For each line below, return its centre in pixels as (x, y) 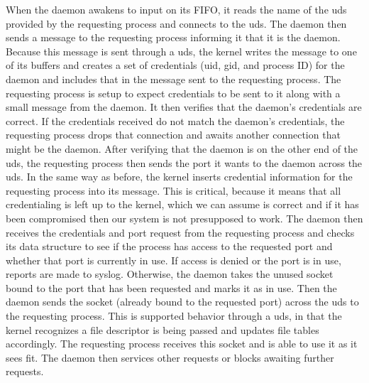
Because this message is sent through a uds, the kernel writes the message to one (181, 51)
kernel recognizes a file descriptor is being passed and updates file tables (163, 329)
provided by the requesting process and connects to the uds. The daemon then (176, 23)
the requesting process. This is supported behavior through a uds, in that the (174, 316)
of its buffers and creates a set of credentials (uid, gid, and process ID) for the (175, 65)
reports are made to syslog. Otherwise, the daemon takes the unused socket (170, 274)
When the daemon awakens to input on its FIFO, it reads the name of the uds (176, 9)
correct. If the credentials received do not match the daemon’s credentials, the (175, 120)
